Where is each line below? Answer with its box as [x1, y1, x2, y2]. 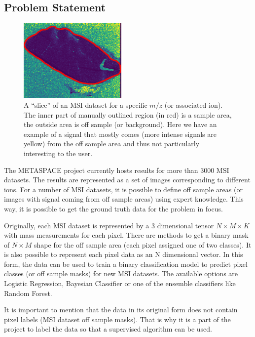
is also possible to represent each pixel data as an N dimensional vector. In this [4, 249, 243, 259]
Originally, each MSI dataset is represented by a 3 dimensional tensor [4, 220, 214, 230]
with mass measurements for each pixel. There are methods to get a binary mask [4, 230, 249, 240]
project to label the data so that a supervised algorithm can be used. [4, 324, 212, 334]
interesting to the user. [24, 148, 93, 158]
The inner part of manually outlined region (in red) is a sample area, [24, 109, 232, 120]
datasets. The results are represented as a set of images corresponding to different [4, 174, 251, 185]
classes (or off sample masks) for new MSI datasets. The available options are [4, 268, 238, 279]
